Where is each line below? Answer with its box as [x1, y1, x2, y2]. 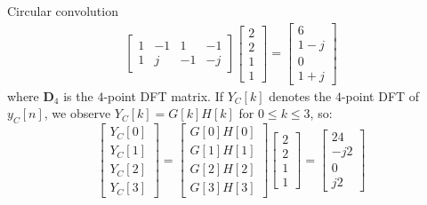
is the [63, 86, 93, 105]
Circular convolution [7, 2, 118, 20]
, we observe [44, 104, 111, 122]
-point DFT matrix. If [103, 86, 223, 105]
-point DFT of [341, 86, 420, 105]
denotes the [269, 86, 332, 105]
